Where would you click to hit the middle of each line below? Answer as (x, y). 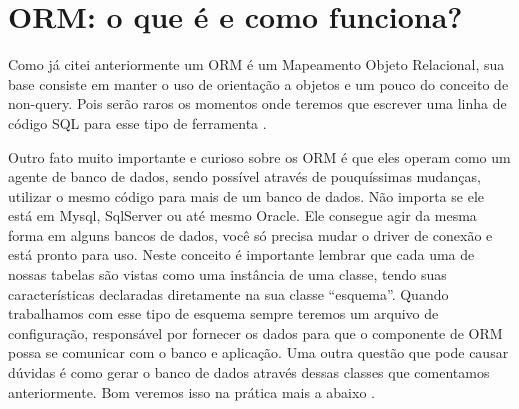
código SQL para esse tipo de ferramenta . (137, 122)
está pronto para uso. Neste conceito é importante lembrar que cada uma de (241, 254)
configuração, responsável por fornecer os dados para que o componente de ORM (255, 332)
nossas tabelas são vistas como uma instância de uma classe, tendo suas (227, 274)
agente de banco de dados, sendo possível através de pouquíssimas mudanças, (244, 176)
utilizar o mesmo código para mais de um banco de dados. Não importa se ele (246, 195)
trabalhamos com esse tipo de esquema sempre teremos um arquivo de (223, 313)
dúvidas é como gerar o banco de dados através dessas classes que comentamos (249, 372)
